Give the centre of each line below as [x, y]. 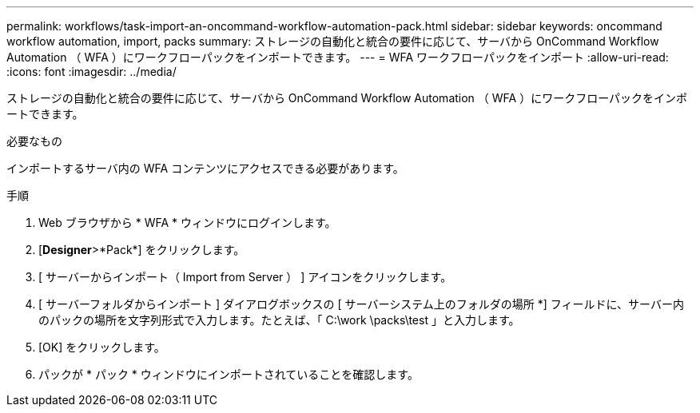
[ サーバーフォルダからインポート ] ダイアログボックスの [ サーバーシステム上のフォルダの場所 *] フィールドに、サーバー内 [361, 304]
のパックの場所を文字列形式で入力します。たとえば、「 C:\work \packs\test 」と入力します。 [279, 320]
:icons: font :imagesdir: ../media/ [91, 71]
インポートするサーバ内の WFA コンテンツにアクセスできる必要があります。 [205, 168]
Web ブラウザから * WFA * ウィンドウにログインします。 [187, 222]
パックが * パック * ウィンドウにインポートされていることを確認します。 [229, 374]
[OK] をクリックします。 [102, 347]
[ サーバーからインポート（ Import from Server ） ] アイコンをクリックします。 [245, 277]
